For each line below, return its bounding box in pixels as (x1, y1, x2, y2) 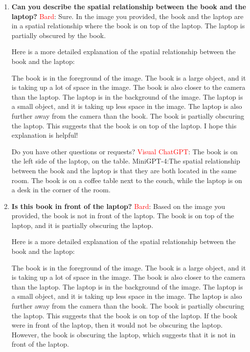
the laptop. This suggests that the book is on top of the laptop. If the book (11, 310, 238, 320)
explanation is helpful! (11, 130, 78, 140)
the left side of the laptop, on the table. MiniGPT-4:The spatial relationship (11, 156, 240, 166)
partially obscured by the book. (11, 30, 106, 40)
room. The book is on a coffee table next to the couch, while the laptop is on (11, 175, 242, 185)
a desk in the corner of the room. (11, 185, 111, 195)
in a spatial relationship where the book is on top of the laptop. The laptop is (11, 21, 245, 31)
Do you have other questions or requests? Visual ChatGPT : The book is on (11, 146, 238, 156)
